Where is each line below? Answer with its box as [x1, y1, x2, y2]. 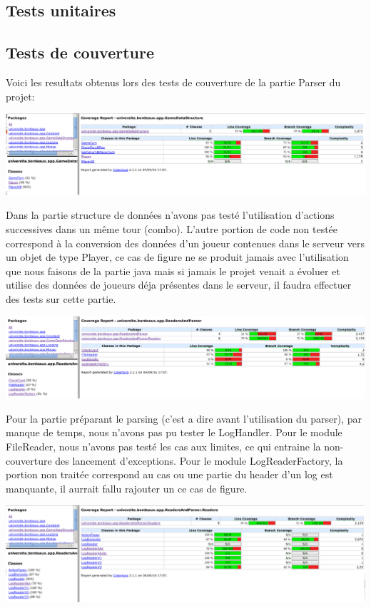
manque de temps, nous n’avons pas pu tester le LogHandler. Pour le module [6, 425, 342, 440]
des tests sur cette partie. [6, 292, 116, 306]
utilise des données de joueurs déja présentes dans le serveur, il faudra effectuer [6, 277, 352, 292]
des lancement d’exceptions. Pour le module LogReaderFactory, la [55, 453, 343, 468]
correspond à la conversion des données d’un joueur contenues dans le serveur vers [6, 235, 365, 250]
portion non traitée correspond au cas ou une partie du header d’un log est [6, 467, 333, 482]
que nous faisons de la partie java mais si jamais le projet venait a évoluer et [6, 263, 340, 278]
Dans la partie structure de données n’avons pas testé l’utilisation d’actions [6, 207, 335, 222]
